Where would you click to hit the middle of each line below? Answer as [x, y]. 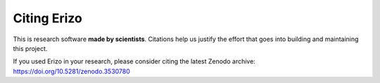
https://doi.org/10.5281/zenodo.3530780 [71, 71]
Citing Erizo [47, 18]
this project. [30, 48]
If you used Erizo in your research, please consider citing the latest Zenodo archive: [134, 61]
